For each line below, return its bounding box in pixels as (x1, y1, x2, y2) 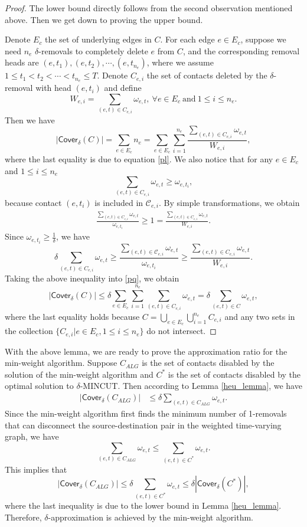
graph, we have (5, 430, 59, 443)
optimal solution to (5, 379, 74, 392)
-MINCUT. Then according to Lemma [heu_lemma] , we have (80, 379, 302, 392)
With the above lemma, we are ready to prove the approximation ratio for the (5, 345, 288, 357)
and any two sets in (224, 310, 295, 323)
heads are (5, 56, 39, 68)
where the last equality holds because (5, 310, 140, 323)
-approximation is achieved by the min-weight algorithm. (48, 510, 254, 523)
